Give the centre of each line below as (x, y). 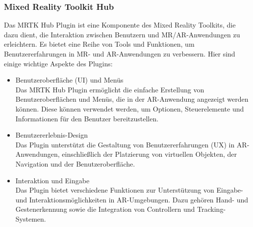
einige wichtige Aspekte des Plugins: (58, 63)
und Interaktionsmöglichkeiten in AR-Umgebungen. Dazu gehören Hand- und (132, 199)
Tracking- (212, 209)
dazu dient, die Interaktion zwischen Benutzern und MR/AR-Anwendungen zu (122, 34)
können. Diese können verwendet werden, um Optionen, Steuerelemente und (130, 108)
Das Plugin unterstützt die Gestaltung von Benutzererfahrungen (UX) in (125, 144)
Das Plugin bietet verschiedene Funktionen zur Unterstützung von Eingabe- (129, 190)
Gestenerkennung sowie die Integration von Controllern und (105, 209)
